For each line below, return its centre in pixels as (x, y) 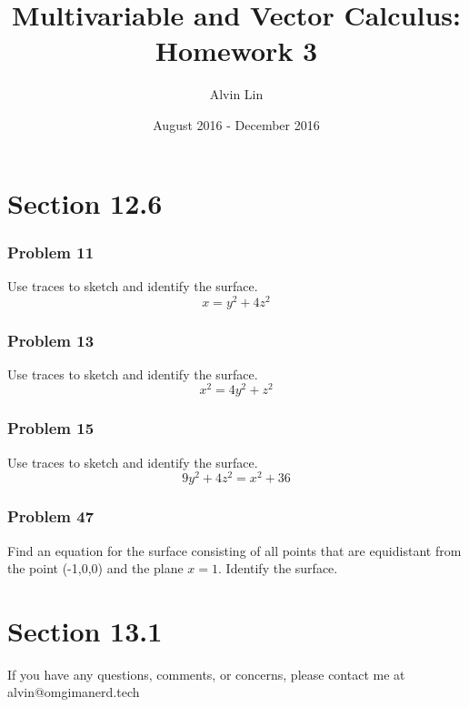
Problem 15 (51, 428)
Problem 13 (51, 340)
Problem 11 (51, 252)
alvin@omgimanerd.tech (74, 692)
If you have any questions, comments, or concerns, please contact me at (206, 674)
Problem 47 (51, 516)
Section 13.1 (85, 630)
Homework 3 (236, 50)
